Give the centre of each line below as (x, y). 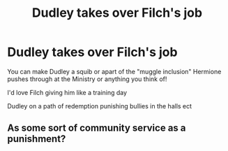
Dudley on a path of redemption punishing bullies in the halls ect (100, 106)
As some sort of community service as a (97, 128)
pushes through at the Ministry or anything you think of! (87, 79)
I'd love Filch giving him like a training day (67, 92)
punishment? (37, 139)
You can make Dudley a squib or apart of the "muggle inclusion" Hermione (114, 71)
